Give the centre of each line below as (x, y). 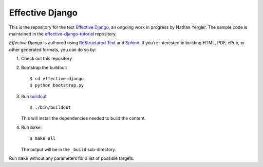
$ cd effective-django (57, 78)
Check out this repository (47, 59)
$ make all (43, 139)
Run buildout (34, 96)
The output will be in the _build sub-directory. (69, 149)
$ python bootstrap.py (57, 85)
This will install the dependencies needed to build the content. (84, 118)
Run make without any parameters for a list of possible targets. (72, 158)
